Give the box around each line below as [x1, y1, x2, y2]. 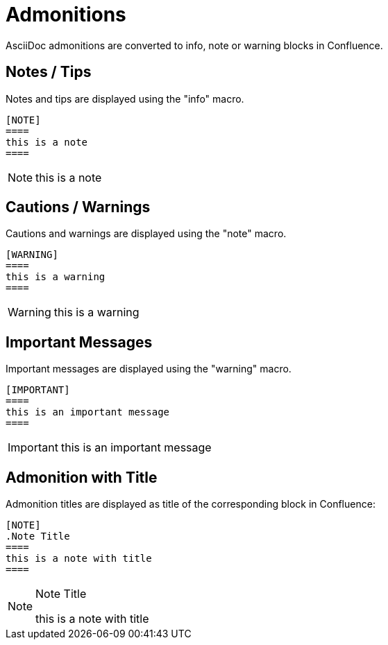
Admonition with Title [6, 468, 158, 486]
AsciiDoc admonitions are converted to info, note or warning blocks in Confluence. [6, 39, 383, 51]
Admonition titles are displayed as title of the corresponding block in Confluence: [6, 498, 376, 510]
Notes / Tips [6, 63, 92, 81]
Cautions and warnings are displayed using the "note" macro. [6, 227, 287, 240]
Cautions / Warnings [6, 198, 151, 216]
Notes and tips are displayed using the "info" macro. [6, 92, 244, 105]
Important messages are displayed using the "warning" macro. [6, 363, 292, 375]
